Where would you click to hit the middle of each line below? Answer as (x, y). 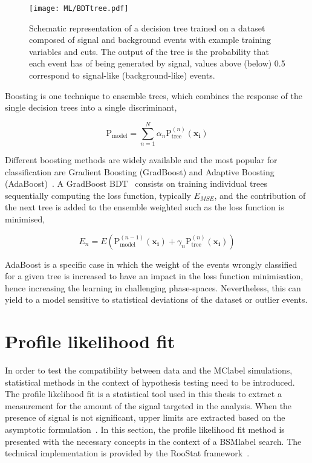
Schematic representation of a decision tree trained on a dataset (147, 28)
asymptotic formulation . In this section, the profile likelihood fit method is (145, 429)
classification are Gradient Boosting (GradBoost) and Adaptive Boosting (140, 171)
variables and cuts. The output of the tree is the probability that (149, 51)
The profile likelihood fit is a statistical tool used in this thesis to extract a (143, 394)
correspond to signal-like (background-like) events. (122, 75)
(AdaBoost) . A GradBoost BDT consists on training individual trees (136, 183)
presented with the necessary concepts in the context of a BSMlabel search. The (153, 441)
